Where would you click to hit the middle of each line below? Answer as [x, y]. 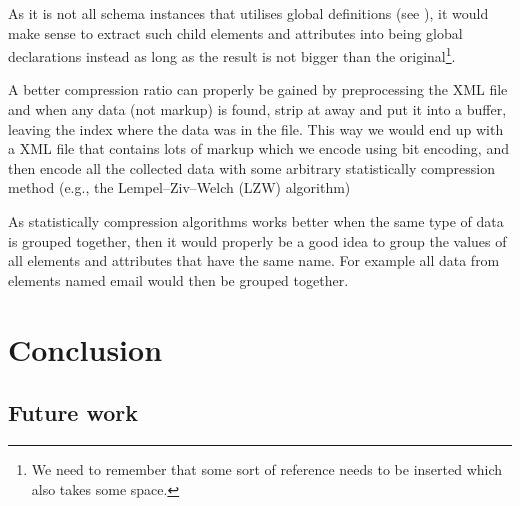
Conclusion [85, 348]
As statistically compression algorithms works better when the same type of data [256, 221]
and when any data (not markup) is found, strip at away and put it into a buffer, [257, 109]
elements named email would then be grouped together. [178, 279]
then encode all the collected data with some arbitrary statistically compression [252, 167]
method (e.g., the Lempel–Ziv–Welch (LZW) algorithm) [179, 187]
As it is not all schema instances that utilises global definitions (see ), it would [248, 13]
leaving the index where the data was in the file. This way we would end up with [256, 128]
